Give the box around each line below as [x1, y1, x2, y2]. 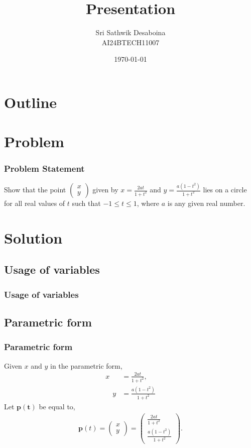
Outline [4, 91, 57, 112]
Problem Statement [4, 162, 85, 175]
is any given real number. [167, 198, 245, 208]
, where [137, 198, 160, 208]
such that [72, 198, 101, 208]
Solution [4, 227, 63, 248]
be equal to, [39, 401, 75, 411]
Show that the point [4, 184, 66, 194]
